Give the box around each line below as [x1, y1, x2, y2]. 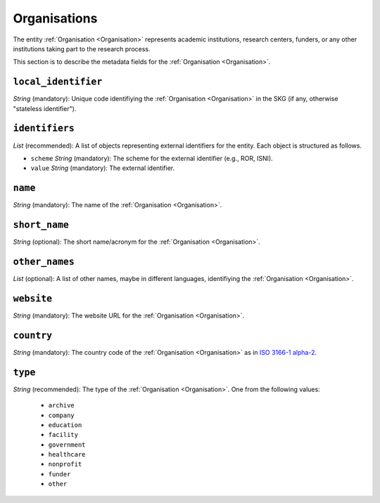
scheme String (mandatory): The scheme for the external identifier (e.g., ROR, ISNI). [30, 154, 274, 162]
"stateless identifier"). [13, 104, 77, 112]
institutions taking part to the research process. [13, 44, 151, 53]
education [48, 421, 82, 429]
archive [48, 401, 75, 410]
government [48, 440, 86, 449]
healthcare [48, 450, 86, 459]
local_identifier [13, 76, 103, 88]
